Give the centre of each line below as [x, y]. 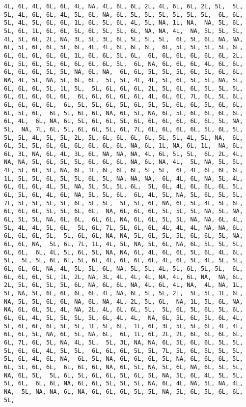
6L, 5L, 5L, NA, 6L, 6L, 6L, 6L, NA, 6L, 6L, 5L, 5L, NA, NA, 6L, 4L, [123, 220]
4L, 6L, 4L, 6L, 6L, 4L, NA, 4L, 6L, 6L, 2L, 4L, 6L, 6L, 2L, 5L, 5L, [123, 6]
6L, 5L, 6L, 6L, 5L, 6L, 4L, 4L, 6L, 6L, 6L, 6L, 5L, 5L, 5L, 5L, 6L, [123, 47]
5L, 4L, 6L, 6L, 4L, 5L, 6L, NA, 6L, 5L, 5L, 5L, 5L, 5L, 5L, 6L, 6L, [123, 15]
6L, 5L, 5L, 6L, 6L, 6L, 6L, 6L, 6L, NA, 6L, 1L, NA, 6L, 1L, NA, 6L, [123, 146]
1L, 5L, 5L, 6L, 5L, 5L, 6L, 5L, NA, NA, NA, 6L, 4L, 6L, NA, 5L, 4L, [123, 178]
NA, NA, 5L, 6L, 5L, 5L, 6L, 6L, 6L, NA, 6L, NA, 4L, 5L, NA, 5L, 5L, [123, 162]
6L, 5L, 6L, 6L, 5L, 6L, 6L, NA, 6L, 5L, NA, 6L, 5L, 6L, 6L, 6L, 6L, [123, 113]
